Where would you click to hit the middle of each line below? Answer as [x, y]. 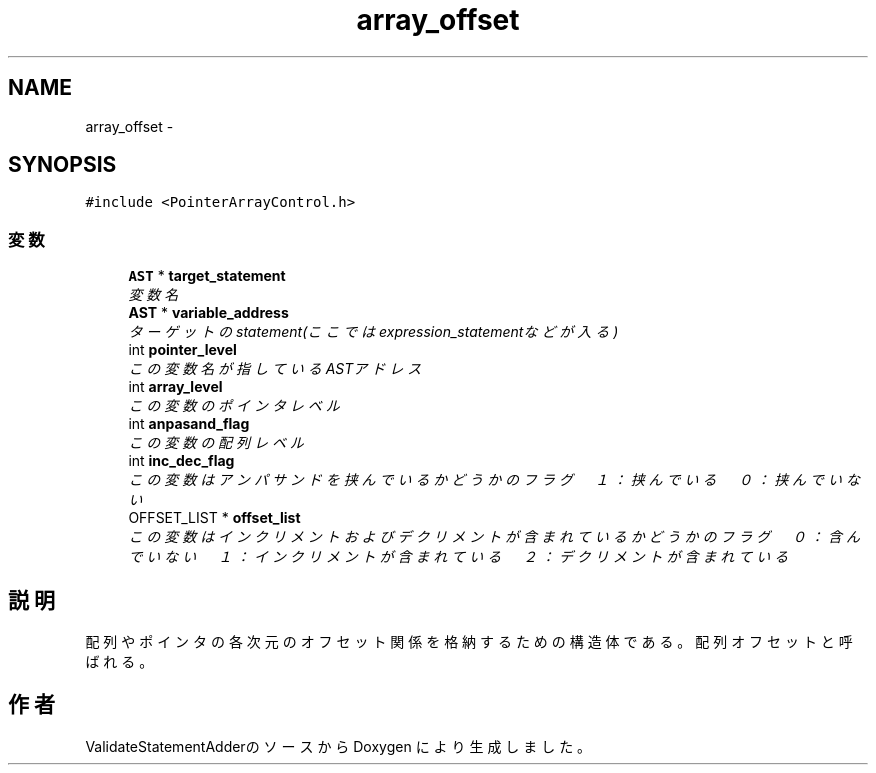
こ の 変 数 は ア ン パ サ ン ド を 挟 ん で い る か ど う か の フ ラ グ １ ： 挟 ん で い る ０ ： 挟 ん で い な [494, 480]
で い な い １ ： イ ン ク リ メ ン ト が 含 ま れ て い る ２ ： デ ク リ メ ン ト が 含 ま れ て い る [458, 557]
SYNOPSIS [62, 165]
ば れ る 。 [119, 662]
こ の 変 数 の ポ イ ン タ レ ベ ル [234, 406]
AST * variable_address [208, 313]
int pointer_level [182, 350]
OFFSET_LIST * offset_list [214, 518]
